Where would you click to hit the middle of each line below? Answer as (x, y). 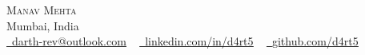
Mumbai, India (43, 25)
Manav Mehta (42, 10)
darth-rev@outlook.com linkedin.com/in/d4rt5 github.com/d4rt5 (185, 41)
